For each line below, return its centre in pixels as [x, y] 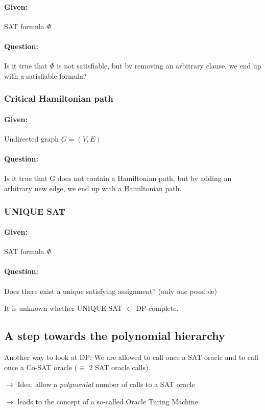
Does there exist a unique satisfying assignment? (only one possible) [111, 291]
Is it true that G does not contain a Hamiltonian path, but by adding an [118, 178]
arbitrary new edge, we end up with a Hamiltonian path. [93, 188]
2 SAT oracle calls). [120, 367]
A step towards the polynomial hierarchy [115, 336]
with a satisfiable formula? [45, 75]
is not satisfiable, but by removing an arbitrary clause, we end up [159, 66]
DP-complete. [157, 308]
